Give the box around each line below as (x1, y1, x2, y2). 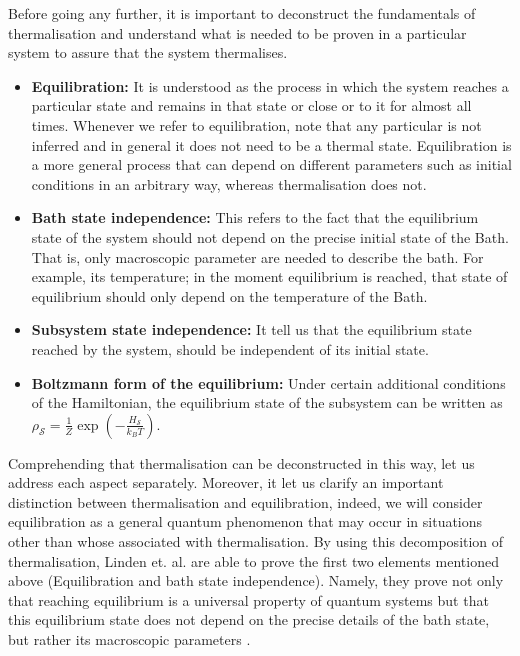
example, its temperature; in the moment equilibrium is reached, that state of (31, 266, 508, 287)
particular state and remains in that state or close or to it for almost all (31, 95, 472, 116)
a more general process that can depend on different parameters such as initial (31, 154, 512, 175)
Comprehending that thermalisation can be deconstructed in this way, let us (8, 452, 475, 473)
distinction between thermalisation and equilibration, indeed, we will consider (8, 491, 483, 512)
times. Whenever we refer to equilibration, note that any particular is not (31, 114, 482, 135)
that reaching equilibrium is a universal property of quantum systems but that (8, 589, 489, 610)
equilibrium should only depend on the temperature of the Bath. (31, 285, 428, 306)
